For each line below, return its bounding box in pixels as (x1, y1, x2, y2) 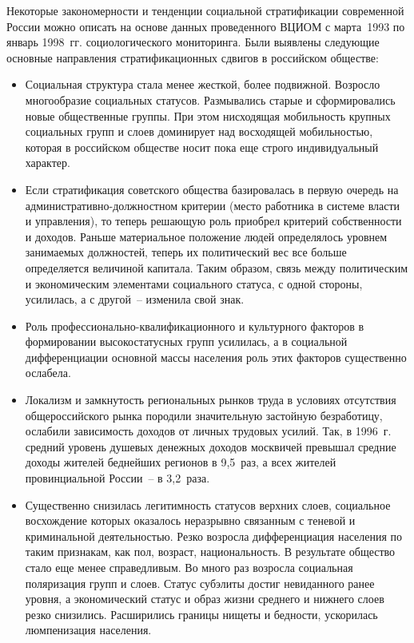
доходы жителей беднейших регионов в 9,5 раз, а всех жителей (25, 454, 336, 470)
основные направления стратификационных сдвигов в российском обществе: (6, 49, 379, 65)
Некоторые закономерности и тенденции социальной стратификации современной (6, 2, 404, 18)
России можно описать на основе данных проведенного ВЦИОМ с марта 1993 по (6, 18, 405, 34)
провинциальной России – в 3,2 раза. (25, 470, 210, 486)
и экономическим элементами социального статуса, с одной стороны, (25, 275, 363, 292)
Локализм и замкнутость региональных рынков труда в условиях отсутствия (25, 391, 396, 408)
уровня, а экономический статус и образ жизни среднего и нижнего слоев (25, 590, 384, 607)
